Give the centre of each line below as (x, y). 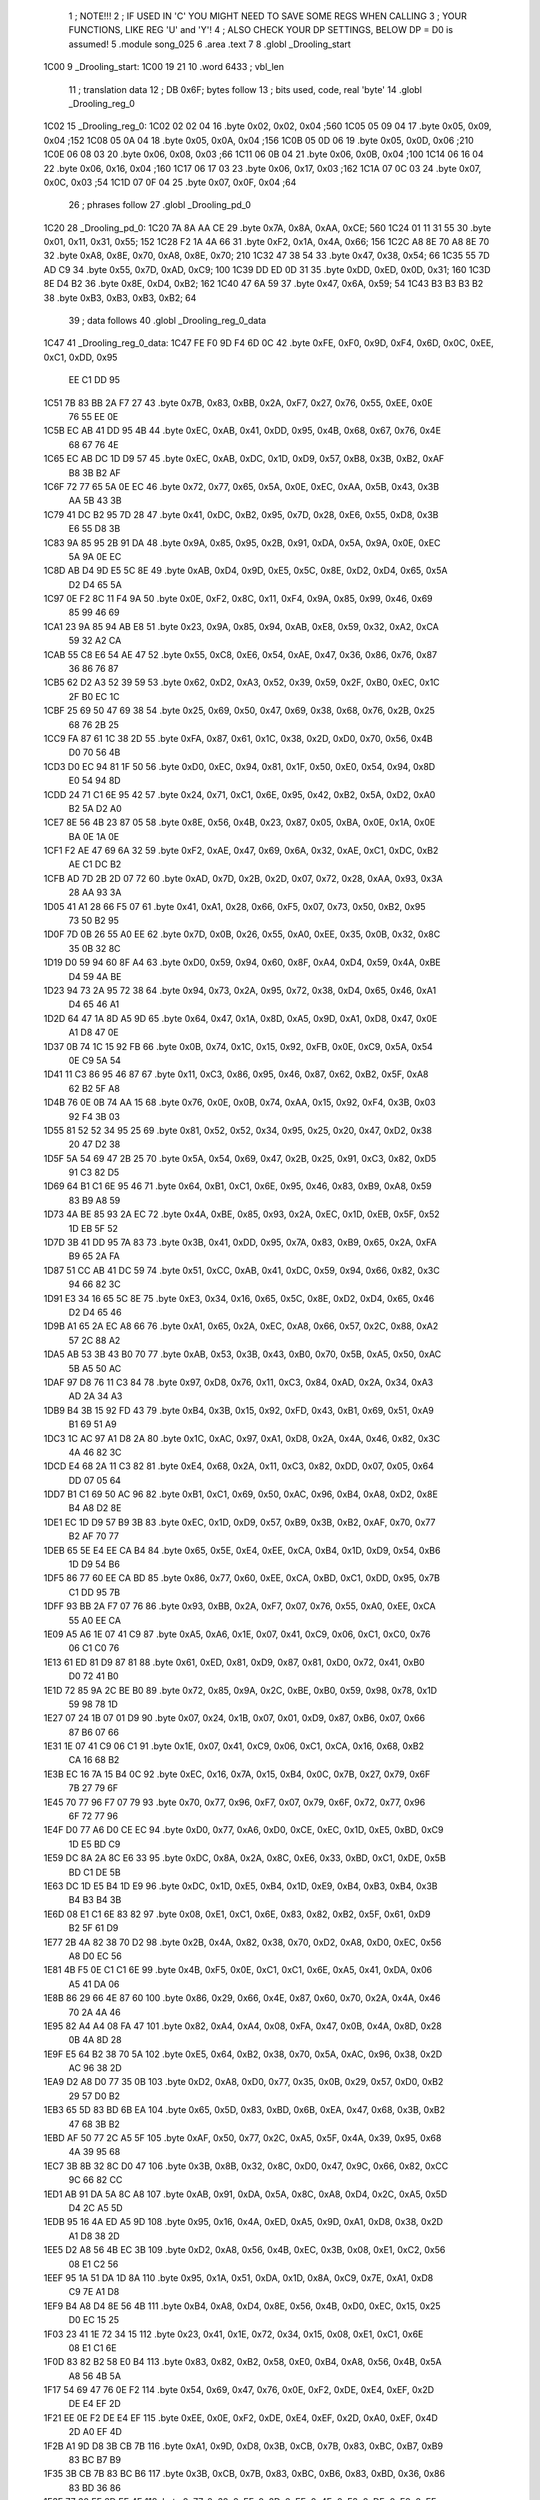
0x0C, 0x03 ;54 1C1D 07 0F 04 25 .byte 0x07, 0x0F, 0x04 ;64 (170, 182)
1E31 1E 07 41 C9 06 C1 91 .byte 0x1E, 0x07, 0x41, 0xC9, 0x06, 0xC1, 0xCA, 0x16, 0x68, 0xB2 (234, 1746)
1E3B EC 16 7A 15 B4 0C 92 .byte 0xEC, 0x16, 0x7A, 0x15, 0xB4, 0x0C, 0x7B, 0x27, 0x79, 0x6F (237, 1774)
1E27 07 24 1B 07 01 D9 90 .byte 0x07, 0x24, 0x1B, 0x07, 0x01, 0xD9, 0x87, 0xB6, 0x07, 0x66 (234, 1718)
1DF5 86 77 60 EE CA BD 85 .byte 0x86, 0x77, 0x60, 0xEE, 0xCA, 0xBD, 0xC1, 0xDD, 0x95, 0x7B (241, 1578)
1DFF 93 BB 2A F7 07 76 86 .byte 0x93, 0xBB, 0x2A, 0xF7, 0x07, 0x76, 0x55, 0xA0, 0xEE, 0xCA (239, 1606)
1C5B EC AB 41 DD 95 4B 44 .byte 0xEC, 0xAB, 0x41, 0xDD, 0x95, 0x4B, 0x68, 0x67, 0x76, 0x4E (242, 431)
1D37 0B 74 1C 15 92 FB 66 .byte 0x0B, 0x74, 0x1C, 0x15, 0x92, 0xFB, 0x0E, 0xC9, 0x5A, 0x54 (238, 1046)
